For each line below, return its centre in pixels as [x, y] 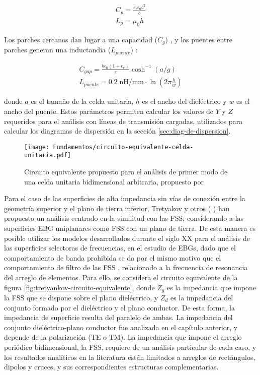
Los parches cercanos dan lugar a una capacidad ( [81, 39]
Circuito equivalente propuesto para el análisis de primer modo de [126, 172]
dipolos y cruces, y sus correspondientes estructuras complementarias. [111, 367]
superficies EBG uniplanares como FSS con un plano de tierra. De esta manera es [130, 228]
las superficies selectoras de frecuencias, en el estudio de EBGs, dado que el [120, 248]
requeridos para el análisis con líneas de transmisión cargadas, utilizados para [123, 121]
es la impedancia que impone [211, 287]
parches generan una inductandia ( [58, 50]
